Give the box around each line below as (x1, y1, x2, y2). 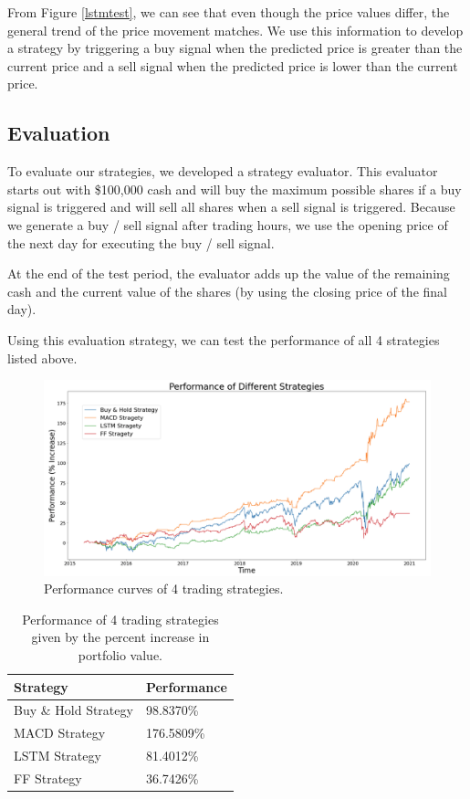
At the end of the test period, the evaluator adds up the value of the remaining (7, 264, 450, 283)
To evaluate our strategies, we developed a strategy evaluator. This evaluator (7, 162, 438, 181)
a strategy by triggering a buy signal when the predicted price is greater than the (7, 38, 463, 58)
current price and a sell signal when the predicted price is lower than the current (7, 56, 458, 75)
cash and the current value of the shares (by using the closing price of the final (7, 281, 447, 300)
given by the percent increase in (31, 627, 210, 647)
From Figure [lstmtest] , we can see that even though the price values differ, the (7, 3, 450, 21)
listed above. (7, 348, 78, 367)
